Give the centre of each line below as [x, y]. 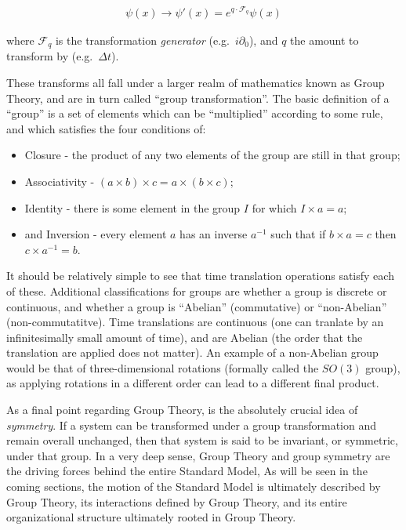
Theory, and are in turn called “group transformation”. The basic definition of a [198, 98]
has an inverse [214, 234]
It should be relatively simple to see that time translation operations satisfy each [200, 276]
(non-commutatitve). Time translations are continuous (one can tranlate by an [195, 322]
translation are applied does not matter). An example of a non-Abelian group [192, 352]
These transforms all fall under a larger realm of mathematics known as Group [196, 82]
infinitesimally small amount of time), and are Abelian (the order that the [185, 337]
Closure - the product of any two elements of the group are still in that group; [212, 155]
